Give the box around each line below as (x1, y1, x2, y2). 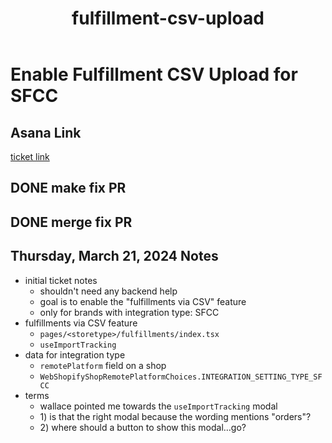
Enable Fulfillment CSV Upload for (10, 63, 298, 86)
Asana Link (10, 124, 82, 141)
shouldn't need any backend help (39, 285, 178, 297)
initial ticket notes (24, 274, 98, 286)
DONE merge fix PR (10, 213, 133, 231)
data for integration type (24, 348, 126, 361)
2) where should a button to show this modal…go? (39, 421, 247, 433)
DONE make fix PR (10, 180, 127, 197)
